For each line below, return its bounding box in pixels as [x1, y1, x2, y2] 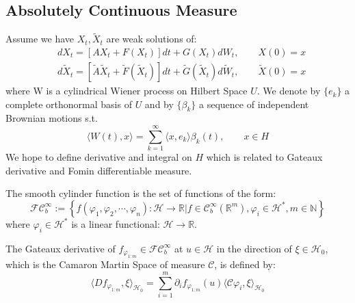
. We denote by [257, 83, 321, 98]
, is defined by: [214, 257, 276, 272]
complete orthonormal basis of [5, 96, 132, 111]
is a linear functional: [71, 216, 160, 230]
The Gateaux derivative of [5, 241, 116, 255]
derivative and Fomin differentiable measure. [5, 163, 192, 177]
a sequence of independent [199, 96, 309, 111]
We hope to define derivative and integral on [5, 150, 192, 164]
